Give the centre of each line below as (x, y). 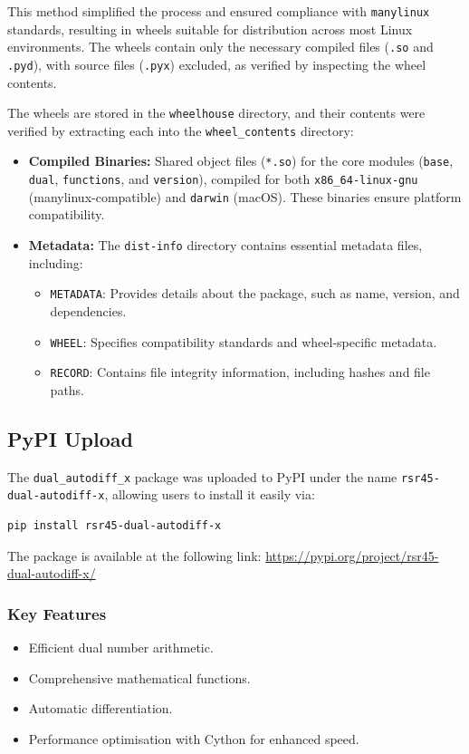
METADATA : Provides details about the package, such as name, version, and (255, 293)
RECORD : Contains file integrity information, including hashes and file (240, 372)
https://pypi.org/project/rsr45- (352, 555)
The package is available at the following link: (134, 555)
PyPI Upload (70, 438)
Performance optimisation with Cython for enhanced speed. (194, 738)
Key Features (57, 613)
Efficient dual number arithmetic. (121, 647)
